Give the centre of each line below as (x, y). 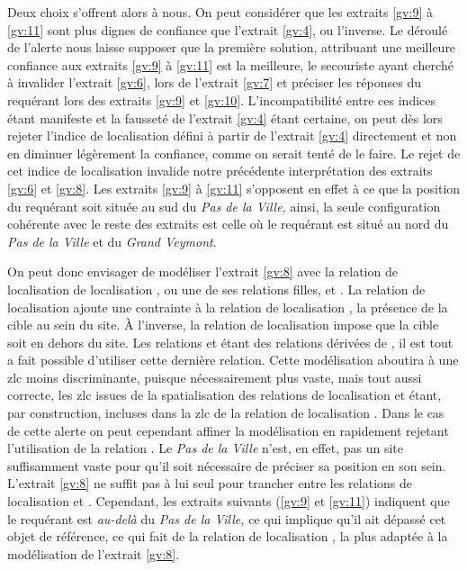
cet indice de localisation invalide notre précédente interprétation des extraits (220, 171)
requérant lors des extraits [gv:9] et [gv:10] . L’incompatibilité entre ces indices (222, 100)
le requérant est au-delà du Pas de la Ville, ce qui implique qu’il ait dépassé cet (227, 518)
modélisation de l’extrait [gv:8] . (94, 553)
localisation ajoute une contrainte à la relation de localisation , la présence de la (228, 307)
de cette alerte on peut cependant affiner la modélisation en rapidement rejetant (228, 430)
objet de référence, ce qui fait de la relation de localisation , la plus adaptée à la (228, 536)
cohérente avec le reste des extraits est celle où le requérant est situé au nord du (228, 224)
